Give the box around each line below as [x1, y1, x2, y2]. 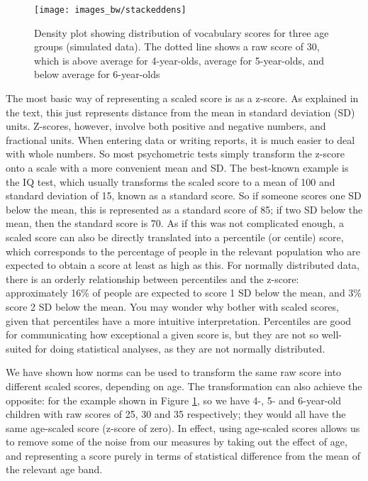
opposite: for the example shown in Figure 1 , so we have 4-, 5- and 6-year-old [6, 392, 342, 407]
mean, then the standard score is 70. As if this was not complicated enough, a [6, 216, 344, 231]
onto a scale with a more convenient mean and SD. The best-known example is [6, 160, 349, 175]
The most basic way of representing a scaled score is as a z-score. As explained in [6, 91, 359, 106]
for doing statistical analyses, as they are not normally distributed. [35, 341, 325, 355]
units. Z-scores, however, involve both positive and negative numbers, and [6, 118, 326, 133]
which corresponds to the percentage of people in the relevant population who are [6, 243, 361, 258]
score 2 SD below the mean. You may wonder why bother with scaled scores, [6, 299, 339, 314]
